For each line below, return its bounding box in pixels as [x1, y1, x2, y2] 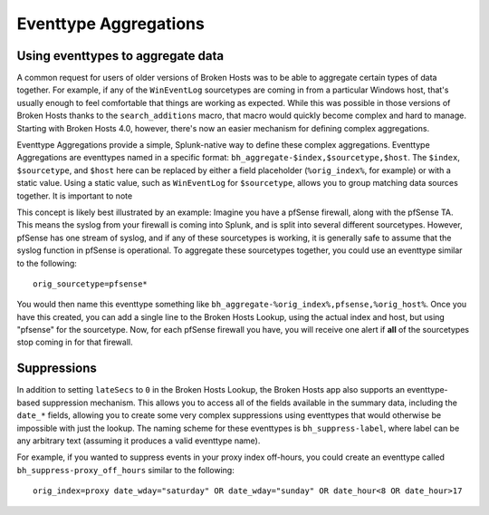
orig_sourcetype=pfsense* [33, 278, 149, 289]
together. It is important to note [16, 190, 133, 201]
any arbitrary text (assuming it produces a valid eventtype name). [16, 435, 261, 446]
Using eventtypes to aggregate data [16, 48, 225, 63]
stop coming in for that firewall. [16, 336, 133, 348]
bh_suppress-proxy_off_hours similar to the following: [16, 464, 235, 475]
